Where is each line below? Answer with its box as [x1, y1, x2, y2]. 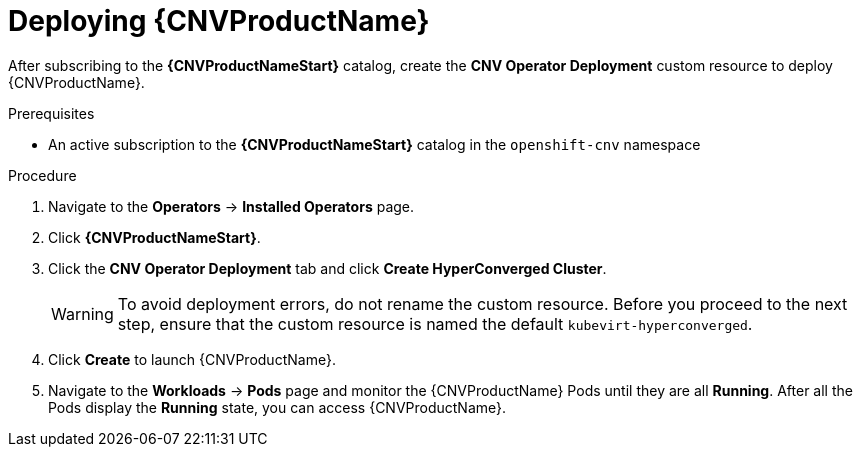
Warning [51, 303, 114, 324]
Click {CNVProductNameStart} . [48, 228, 261, 246]
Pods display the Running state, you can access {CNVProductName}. [48, 398, 507, 416]
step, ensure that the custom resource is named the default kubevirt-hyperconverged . [117, 313, 753, 334]
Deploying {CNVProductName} [8, 4, 430, 38]
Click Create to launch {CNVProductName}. [48, 350, 336, 368]
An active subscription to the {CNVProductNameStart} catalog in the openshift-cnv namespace [48, 135, 701, 153]
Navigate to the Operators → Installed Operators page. [48, 197, 415, 215]
